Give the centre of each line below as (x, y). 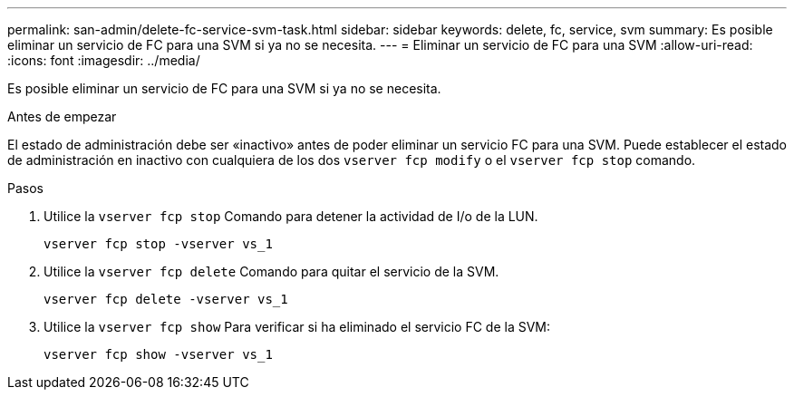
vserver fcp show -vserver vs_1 (158, 354)
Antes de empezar (62, 116)
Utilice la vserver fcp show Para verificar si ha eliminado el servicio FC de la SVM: (297, 327)
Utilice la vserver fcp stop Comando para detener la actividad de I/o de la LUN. (291, 216)
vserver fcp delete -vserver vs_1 (166, 299)
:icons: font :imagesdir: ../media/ (104, 60)
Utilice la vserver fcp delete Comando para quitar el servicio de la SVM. (271, 271)
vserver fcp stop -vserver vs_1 (158, 244)
